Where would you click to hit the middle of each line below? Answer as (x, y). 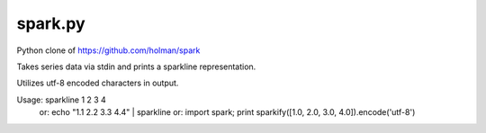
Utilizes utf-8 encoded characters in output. (98, 83)
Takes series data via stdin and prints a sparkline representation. (136, 66)
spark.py (51, 23)
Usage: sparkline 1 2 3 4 (62, 100)
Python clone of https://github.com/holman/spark (108, 50)
